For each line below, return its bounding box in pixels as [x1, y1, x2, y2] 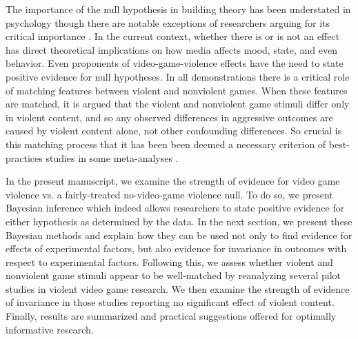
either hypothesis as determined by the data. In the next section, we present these [6, 214, 352, 228]
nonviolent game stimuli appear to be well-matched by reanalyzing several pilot [6, 268, 341, 282]
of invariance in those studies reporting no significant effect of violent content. [6, 295, 335, 309]
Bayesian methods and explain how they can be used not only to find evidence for [6, 227, 352, 242]
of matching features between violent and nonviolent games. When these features [6, 83, 348, 97]
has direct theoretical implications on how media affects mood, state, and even [6, 42, 338, 56]
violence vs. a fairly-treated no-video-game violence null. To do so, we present [6, 187, 333, 201]
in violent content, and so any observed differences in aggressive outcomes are [6, 110, 333, 124]
